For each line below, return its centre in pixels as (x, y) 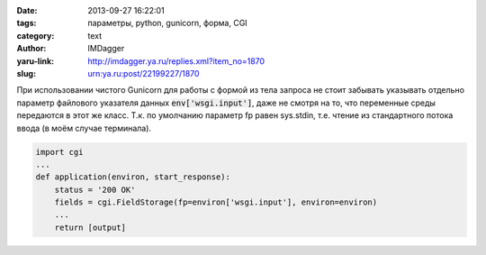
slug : (26, 73)
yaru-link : (35, 61)
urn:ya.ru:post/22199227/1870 (144, 73)
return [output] (90, 227)
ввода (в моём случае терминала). (84, 128)
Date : (27, 10)
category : (36, 35)
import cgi (59, 152)
